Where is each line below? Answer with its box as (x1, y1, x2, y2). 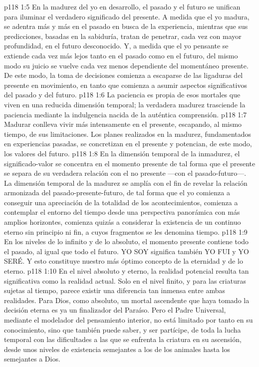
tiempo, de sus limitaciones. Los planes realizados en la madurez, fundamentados (4, 128, 252, 139)
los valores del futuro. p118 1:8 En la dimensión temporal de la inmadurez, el (4, 148, 240, 158)
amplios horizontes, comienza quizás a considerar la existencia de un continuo (4, 217, 241, 227)
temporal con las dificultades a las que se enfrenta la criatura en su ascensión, (4, 334, 242, 345)
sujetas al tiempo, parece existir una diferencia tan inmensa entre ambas (4, 285, 226, 296)
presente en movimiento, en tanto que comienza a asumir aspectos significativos (4, 79, 247, 90)
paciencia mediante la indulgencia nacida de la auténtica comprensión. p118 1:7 (4, 109, 247, 119)
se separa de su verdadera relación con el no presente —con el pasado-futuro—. (4, 168, 247, 178)
